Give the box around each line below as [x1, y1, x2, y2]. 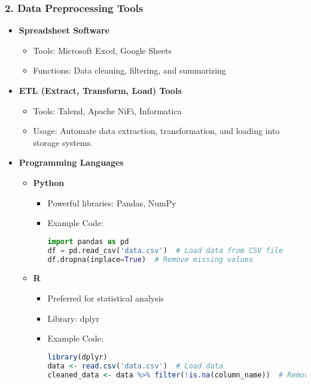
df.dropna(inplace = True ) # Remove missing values [47, 255, 254, 264]
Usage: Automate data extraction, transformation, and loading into [33, 124, 280, 137]
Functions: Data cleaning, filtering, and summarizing [33, 64, 226, 77]
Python [33, 176, 65, 188]
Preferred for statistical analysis [47, 291, 164, 304]
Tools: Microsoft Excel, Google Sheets [33, 44, 172, 56]
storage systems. [33, 136, 93, 148]
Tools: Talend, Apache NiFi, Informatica [33, 104, 182, 117]
